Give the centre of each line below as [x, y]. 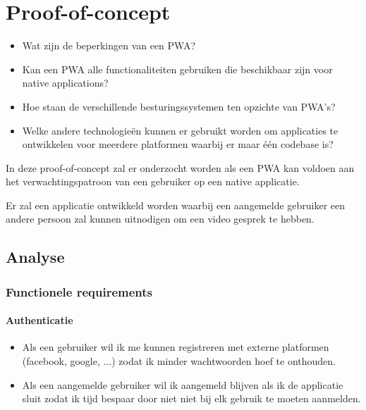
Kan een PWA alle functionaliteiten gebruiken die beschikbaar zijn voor [177, 69]
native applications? [65, 83]
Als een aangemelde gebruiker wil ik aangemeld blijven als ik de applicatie [183, 384]
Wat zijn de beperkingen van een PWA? [109, 45]
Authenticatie [39, 320]
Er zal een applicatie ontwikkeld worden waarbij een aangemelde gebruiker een [176, 205]
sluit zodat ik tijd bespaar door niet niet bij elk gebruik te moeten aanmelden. [191, 398]
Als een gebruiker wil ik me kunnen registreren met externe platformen [176, 347]
